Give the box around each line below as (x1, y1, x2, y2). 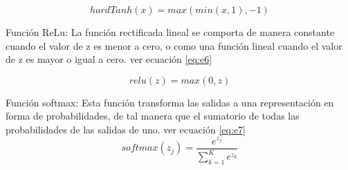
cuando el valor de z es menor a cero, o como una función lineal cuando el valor (6, 38, 342, 53)
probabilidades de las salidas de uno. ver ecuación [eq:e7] (6, 122, 246, 136)
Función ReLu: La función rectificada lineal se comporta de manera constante (6, 25, 335, 39)
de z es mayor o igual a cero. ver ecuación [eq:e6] (6, 52, 212, 66)
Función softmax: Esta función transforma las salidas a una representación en (6, 95, 334, 109)
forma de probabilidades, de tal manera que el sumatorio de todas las (6, 108, 300, 123)
